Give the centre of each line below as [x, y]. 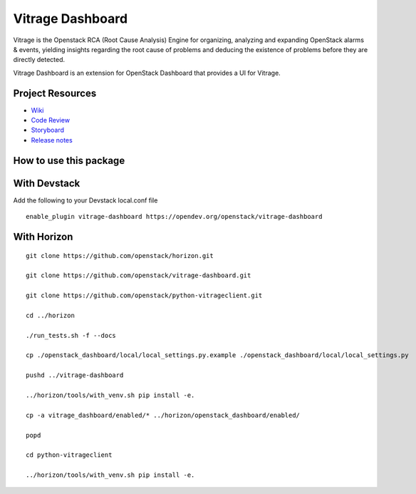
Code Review [51, 120]
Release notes [52, 140]
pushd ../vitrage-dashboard [75, 375]
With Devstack [47, 183]
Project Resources [55, 93]
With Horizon [43, 236]
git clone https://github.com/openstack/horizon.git [120, 256]
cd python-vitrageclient [69, 455]
